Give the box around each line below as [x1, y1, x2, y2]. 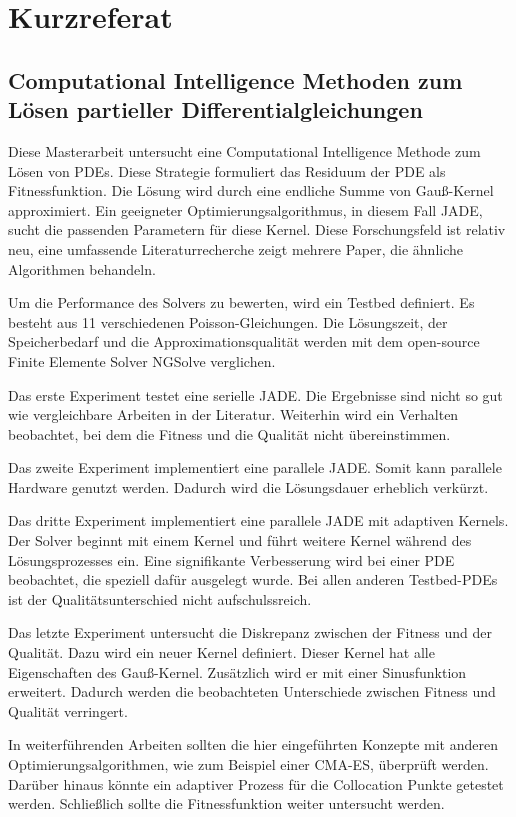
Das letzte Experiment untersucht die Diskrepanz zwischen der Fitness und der [8, 622, 493, 643]
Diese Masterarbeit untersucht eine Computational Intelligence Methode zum [8, 140, 481, 161]
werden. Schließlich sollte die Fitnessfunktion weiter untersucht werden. [8, 793, 445, 814]
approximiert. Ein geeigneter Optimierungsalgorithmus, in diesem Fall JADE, [8, 199, 483, 220]
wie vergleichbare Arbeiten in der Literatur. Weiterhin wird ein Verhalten [8, 404, 459, 425]
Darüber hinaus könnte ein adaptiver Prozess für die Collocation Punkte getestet [8, 773, 504, 794]
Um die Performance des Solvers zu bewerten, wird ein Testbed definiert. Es [8, 292, 475, 313]
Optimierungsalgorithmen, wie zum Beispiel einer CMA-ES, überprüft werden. [8, 754, 489, 774]
